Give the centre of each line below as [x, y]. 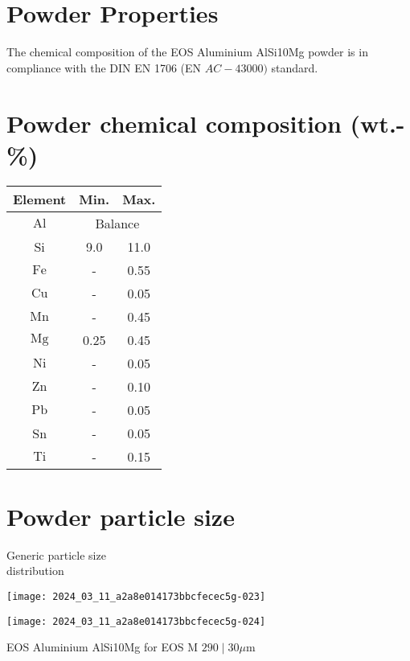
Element [40, 199]
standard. [295, 67]
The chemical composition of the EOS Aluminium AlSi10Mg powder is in [187, 52]
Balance [117, 223]
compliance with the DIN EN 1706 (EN [104, 67]
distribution [35, 571]
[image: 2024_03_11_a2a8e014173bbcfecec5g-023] [136, 596]
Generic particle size [56, 554]
